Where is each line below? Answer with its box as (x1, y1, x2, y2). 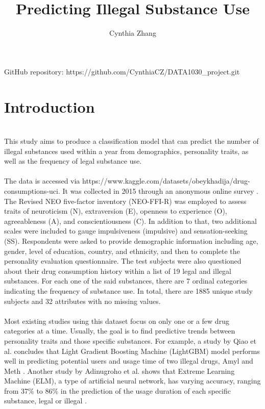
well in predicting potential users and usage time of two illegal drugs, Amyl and (4, 355, 253, 366)
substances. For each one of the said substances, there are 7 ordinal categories (4, 275, 248, 286)
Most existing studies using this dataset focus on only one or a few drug (4, 315, 229, 326)
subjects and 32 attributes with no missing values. (4, 295, 161, 306)
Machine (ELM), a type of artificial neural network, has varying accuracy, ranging (4, 375, 261, 386)
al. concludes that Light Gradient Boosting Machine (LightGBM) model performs (4, 345, 260, 356)
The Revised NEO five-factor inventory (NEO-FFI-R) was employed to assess (4, 195, 247, 206)
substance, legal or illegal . (4, 395, 87, 406)
